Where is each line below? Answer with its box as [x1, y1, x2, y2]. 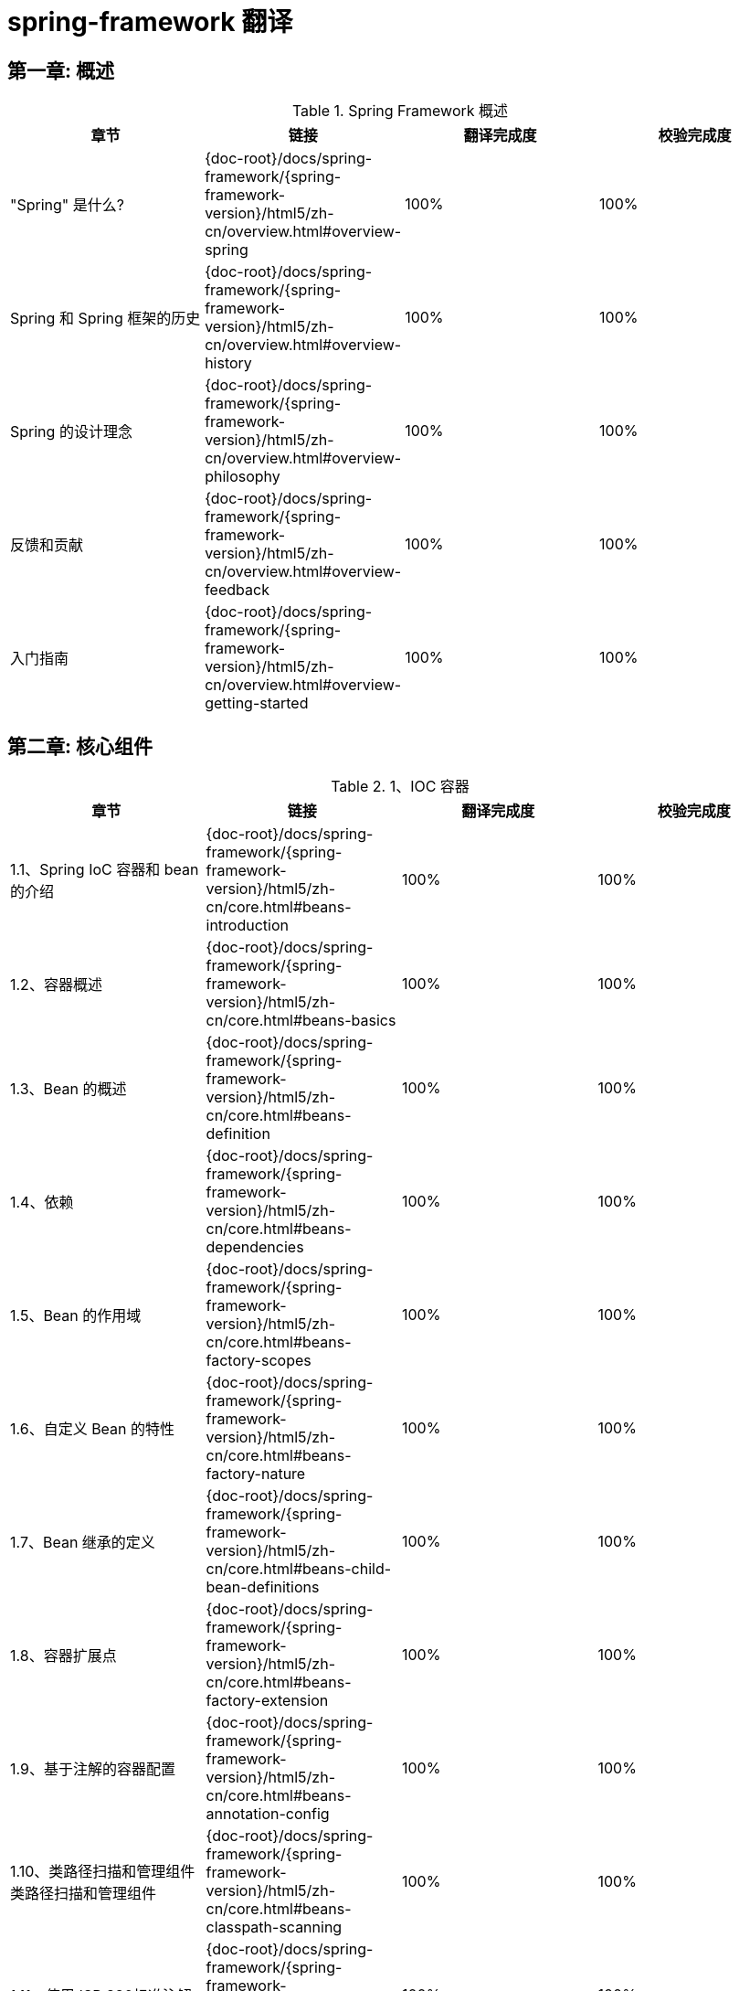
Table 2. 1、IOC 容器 [331, 777, 470, 796]
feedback [205, 580, 269, 600]
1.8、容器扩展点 [10, 1646, 117, 1666]
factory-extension [206, 1691, 329, 1710]
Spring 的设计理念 [10, 422, 132, 442]
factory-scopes [206, 1351, 311, 1370]
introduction [206, 916, 289, 935]
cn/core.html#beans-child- [206, 1560, 392, 1579]
